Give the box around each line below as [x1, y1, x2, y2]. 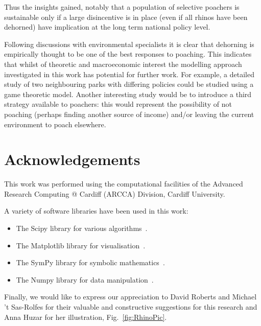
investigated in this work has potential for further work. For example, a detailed [4, 68, 254, 79]
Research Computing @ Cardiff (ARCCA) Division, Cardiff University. [4, 188, 225, 199]
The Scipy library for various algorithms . [16, 223, 148, 234]
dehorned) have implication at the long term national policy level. [4, 21, 210, 32]
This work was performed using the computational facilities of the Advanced [4, 178, 243, 189]
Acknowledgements [4, 149, 140, 170]
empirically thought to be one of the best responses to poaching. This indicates [4, 49, 252, 59]
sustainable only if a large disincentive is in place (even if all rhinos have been [4, 11, 248, 22]
